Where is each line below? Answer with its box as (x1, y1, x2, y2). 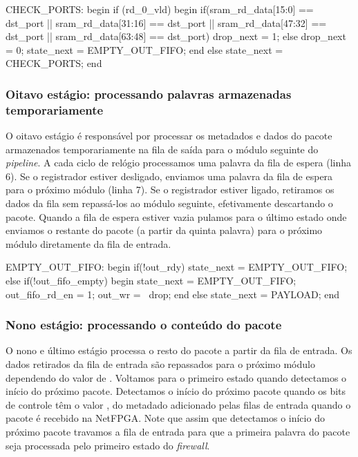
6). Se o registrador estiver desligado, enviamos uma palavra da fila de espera (6, 168, 333, 183)
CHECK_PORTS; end (6, 56, 102, 70)
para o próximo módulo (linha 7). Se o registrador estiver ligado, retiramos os (6, 182, 335, 197)
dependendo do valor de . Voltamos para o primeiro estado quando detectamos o (6, 370, 347, 385)
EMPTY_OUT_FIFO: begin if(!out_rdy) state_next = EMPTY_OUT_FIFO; (6, 260, 348, 274)
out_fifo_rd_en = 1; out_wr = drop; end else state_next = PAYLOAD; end (6, 286, 340, 301)
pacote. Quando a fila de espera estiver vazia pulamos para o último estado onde (6, 209, 347, 224)
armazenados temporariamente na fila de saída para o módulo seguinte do (6, 142, 319, 156)
